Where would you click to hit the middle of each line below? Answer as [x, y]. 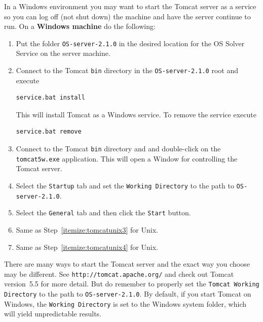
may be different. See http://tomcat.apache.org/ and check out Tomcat [119, 273]
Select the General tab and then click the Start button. [103, 213]
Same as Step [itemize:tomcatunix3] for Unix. [87, 229]
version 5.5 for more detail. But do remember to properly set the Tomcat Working [132, 284]
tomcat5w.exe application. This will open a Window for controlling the [127, 158]
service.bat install [50, 98]
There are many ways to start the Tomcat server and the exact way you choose [127, 264]
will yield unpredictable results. [53, 314]
